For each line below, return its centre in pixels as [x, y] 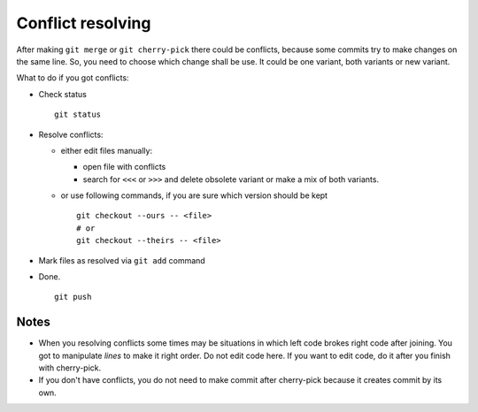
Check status [63, 94]
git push [73, 297]
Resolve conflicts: [71, 134]
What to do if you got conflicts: [73, 78]
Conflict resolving [84, 23]
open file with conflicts [124, 167]
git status [78, 114]
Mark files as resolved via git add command [122, 260]
